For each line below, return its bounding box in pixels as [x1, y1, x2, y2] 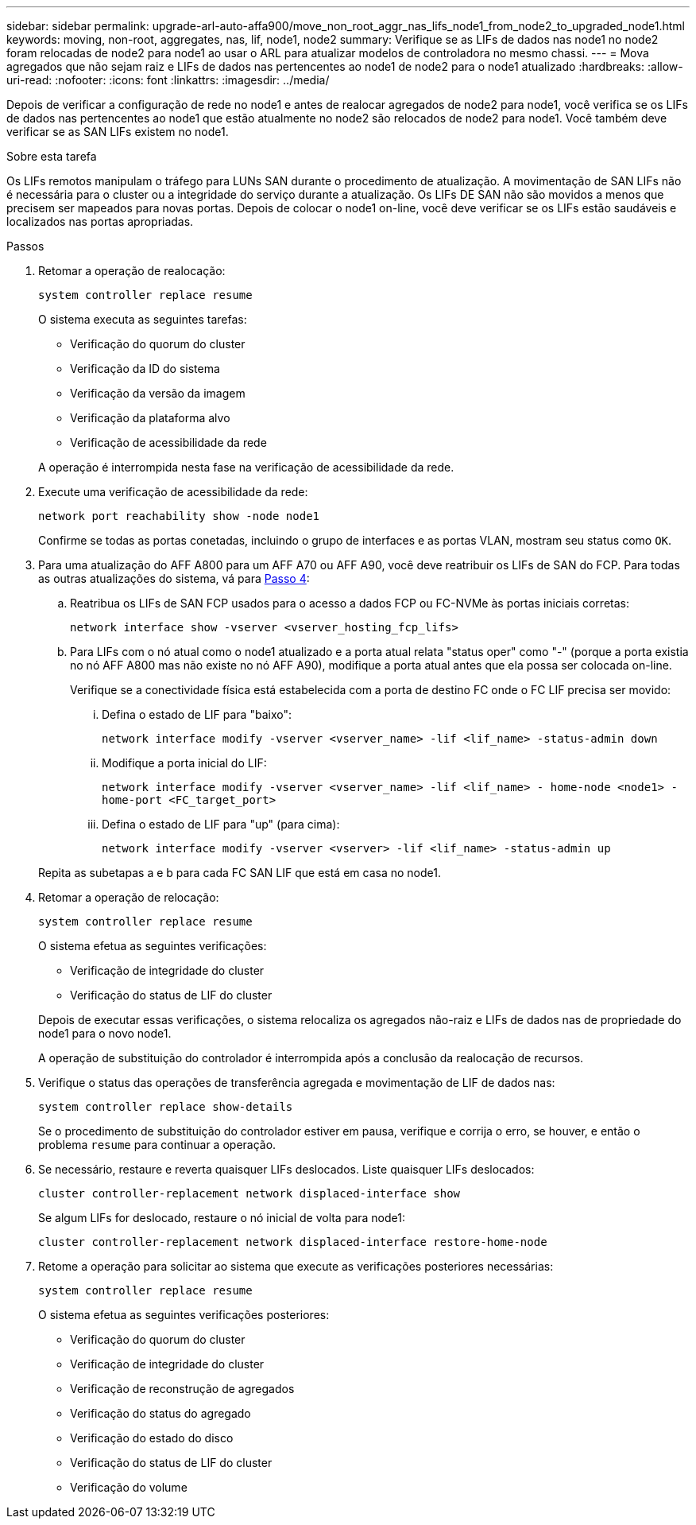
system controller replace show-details [38, 1100, 293, 1113]
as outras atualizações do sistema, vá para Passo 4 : [38, 572, 310, 585]
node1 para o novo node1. [38, 1026, 172, 1040]
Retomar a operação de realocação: [38, 264, 226, 277]
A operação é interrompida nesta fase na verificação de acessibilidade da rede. [38, 460, 454, 474]
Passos [6, 239, 44, 253]
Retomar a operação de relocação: [38, 891, 219, 904]
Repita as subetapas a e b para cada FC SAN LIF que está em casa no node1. [38, 866, 441, 879]
